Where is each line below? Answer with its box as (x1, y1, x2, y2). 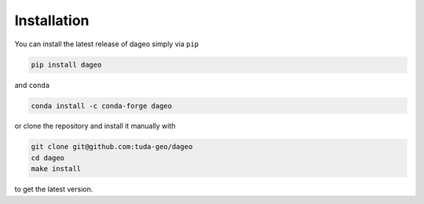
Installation (14, 12, 90, 29)
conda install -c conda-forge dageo (31, 101, 173, 110)
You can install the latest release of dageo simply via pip (14, 39, 199, 49)
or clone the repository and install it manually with (14, 122, 176, 131)
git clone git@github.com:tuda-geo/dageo (31, 142, 193, 151)
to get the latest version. (14, 184, 93, 194)
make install (31, 165, 82, 173)
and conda (14, 80, 50, 89)
